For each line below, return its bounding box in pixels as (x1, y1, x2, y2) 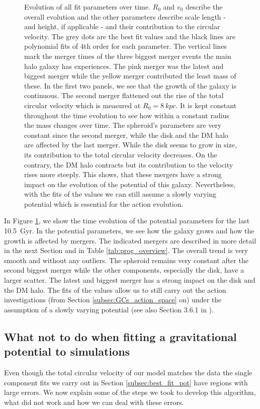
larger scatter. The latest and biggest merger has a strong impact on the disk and (4, 275, 255, 285)
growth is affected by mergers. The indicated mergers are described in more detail (4, 235, 256, 246)
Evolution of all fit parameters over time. (24, 2, 150, 12)
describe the (185, 2, 223, 12)
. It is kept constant (176, 100, 237, 110)
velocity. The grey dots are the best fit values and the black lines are (24, 31, 235, 41)
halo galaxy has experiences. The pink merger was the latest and (24, 60, 224, 71)
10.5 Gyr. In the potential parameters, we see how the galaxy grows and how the (4, 225, 254, 236)
